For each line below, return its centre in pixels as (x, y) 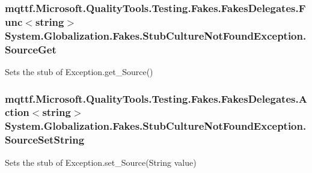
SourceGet (31, 49)
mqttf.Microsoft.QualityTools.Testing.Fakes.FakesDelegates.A (156, 98)
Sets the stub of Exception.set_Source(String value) (101, 162)
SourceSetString (45, 140)
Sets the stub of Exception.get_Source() (79, 71)
